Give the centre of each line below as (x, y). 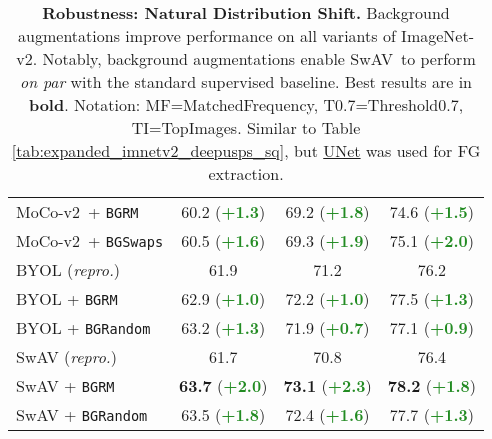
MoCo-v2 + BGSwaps (90, 240)
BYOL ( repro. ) (68, 269)
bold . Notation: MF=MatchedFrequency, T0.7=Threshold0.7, (246, 104)
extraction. (246, 173)
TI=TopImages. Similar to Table (246, 127)
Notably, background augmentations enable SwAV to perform (259, 58)
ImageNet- (437, 35)
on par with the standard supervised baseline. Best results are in (246, 81)
